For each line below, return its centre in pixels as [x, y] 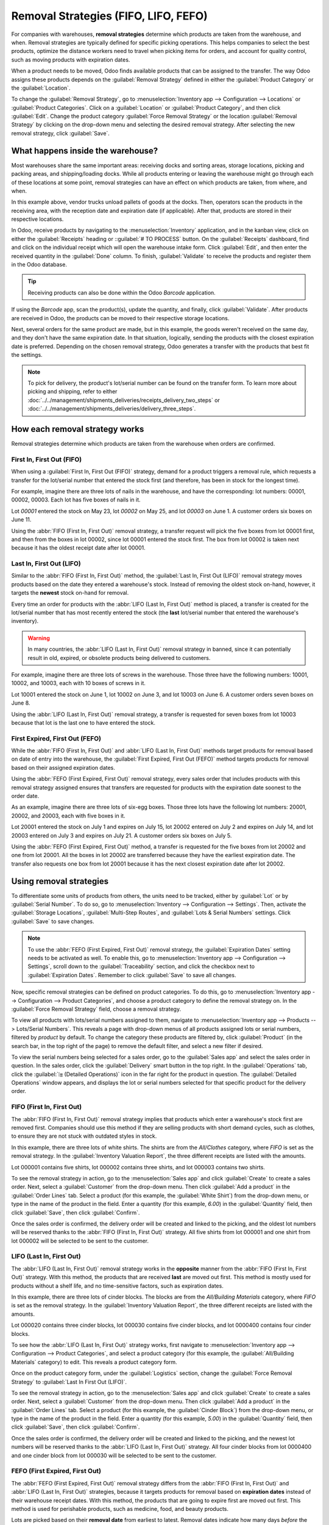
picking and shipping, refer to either [73, 392]
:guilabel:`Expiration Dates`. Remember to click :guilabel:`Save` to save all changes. [132, 975]
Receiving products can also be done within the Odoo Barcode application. [122, 292]
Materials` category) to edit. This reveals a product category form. [94, 1362]
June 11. [21, 520]
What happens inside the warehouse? [85, 150]
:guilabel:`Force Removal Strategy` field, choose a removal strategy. [96, 1009]
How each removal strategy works [78, 429]
